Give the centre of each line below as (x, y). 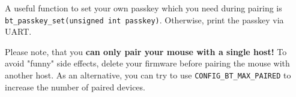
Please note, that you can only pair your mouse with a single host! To (146, 51)
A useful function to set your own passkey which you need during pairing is (143, 8)
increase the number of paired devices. (75, 87)
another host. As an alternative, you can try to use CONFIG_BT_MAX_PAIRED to (148, 75)
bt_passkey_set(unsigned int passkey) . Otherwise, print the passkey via (144, 19)
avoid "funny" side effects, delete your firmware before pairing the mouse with (147, 63)
